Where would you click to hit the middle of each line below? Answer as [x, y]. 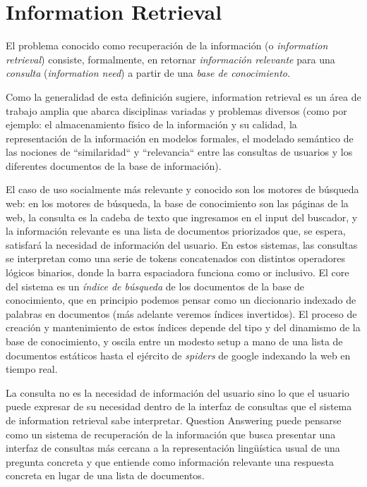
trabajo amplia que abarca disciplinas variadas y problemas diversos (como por [176, 110]
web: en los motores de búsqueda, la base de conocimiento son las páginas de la [177, 203]
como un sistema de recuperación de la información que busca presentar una [171, 434]
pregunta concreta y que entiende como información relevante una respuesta [170, 461]
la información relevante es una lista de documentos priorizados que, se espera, [176, 231]
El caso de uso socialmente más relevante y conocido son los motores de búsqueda [182, 189]
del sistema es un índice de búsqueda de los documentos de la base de [155, 286]
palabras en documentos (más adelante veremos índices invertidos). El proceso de [181, 313]
